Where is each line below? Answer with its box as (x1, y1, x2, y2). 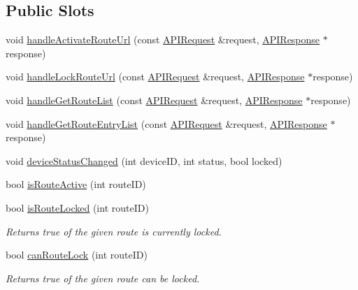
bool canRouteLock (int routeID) (6, 247, 148, 262)
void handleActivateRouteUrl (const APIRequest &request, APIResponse (6, 32, 320, 47)
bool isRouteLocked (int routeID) (6, 200, 149, 215)
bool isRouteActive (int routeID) (6, 177, 146, 191)
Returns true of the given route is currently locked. (6, 224, 222, 238)
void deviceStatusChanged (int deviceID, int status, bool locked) (6, 153, 282, 168)
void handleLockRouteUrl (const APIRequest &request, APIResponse (6, 69, 305, 84)
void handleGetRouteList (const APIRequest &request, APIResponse (6, 92, 303, 107)
